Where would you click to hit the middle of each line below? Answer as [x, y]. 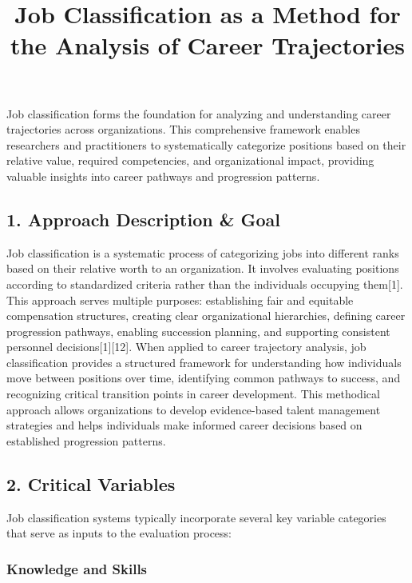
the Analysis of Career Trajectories [208, 45]
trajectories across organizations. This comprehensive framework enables [183, 129]
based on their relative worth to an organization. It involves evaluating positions [203, 268]
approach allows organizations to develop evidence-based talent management [194, 409]
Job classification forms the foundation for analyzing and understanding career [199, 113]
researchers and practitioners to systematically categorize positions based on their [206, 144]
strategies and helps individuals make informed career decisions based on [184, 425]
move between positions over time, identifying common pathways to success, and [204, 378]
